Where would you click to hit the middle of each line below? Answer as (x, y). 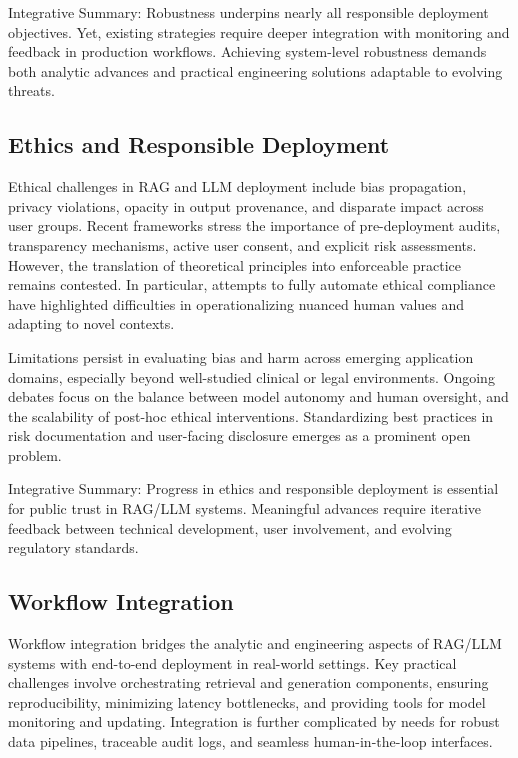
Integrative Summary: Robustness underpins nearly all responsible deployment (248, 12)
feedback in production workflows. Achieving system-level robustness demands (247, 51)
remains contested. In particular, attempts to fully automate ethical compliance (252, 284)
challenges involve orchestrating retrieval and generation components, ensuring (248, 682)
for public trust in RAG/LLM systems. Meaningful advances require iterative (245, 508)
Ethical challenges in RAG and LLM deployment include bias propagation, (237, 186)
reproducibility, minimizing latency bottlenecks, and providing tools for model (247, 701)
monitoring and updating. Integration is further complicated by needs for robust (254, 721)
